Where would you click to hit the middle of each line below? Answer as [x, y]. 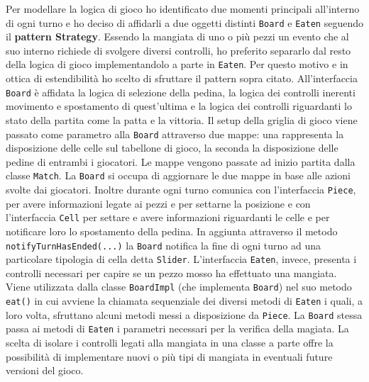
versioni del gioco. [45, 370]
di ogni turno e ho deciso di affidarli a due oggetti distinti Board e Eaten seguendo [184, 22]
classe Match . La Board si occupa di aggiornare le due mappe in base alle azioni [178, 175]
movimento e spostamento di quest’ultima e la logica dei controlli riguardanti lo [179, 106]
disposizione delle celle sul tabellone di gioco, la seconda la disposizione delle [172, 148]
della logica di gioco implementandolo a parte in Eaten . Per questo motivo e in [177, 64]
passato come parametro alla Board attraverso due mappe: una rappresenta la [175, 134]
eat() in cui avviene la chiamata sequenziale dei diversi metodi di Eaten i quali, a [184, 301]
